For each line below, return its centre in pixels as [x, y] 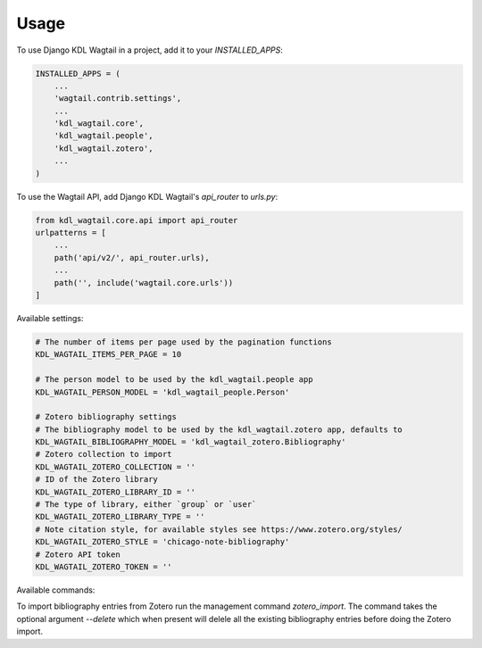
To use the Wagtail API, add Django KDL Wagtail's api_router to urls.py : [147, 196]
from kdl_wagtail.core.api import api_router [137, 220]
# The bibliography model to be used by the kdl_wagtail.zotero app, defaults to [219, 429]
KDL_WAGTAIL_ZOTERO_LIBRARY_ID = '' [116, 492]
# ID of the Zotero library [96, 479]
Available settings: [50, 318]
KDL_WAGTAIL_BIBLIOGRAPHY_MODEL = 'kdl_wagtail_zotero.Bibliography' [191, 442]
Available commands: [56, 590]
